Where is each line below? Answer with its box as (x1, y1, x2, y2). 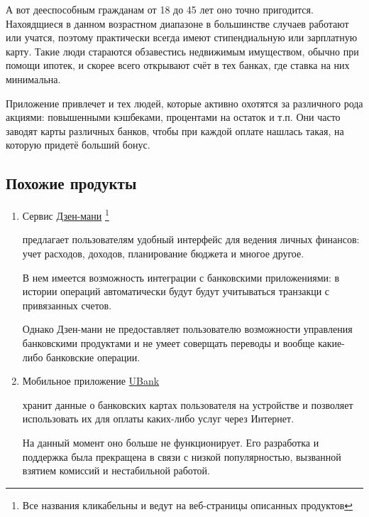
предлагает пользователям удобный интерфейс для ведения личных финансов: (22, 232, 360, 247)
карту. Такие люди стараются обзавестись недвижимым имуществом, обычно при (6, 43, 359, 58)
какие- (317, 335, 345, 350)
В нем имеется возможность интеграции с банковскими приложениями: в (22, 270, 340, 284)
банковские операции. (46, 349, 141, 364)
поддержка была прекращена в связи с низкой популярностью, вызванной (22, 449, 341, 464)
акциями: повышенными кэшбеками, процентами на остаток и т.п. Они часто (6, 110, 341, 124)
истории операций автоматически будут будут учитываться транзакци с (22, 284, 330, 299)
